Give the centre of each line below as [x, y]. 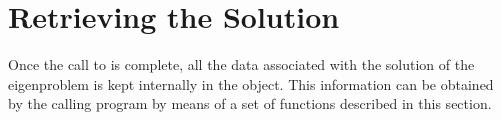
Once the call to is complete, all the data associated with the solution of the [241, 64]
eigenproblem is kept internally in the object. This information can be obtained [251, 83]
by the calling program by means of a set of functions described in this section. [250, 103]
